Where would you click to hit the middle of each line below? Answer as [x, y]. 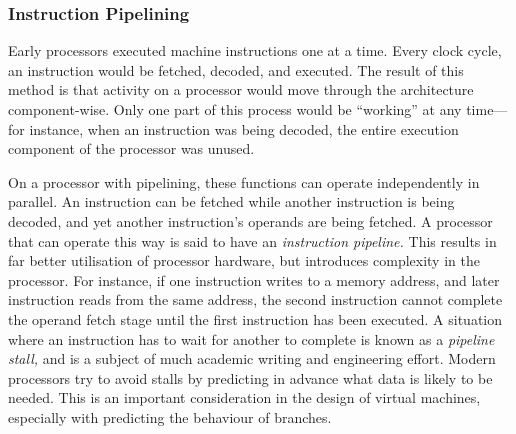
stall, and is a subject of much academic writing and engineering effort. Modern [252, 358]
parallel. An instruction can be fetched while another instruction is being [231, 201]
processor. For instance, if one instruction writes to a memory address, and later [254, 279]
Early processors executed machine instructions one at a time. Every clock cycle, [255, 50]
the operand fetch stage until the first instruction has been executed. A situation [255, 318]
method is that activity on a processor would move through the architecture [241, 89]
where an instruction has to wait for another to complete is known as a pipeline [251, 338]
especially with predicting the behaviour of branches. [170, 416]
